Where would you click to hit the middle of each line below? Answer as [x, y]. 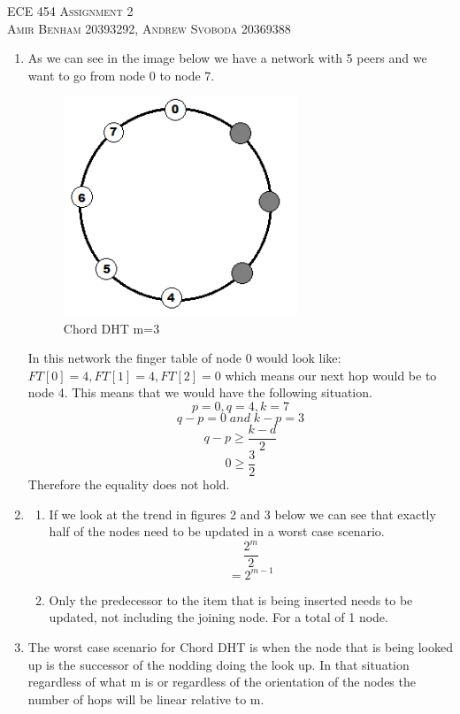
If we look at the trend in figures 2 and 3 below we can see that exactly [242, 514]
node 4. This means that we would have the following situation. [200, 392]
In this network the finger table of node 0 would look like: [184, 358]
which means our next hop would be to [331, 375]
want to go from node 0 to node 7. [121, 75]
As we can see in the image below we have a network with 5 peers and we [227, 58]
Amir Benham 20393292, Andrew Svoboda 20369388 [149, 28]
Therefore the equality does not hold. [129, 484]
